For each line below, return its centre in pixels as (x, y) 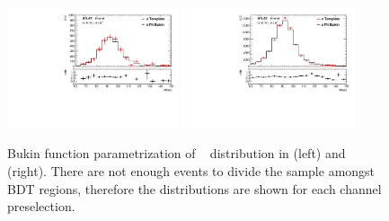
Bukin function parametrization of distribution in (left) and (177, 153)
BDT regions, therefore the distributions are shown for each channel (194, 188)
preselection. (41, 206)
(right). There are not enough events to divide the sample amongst (191, 171)
